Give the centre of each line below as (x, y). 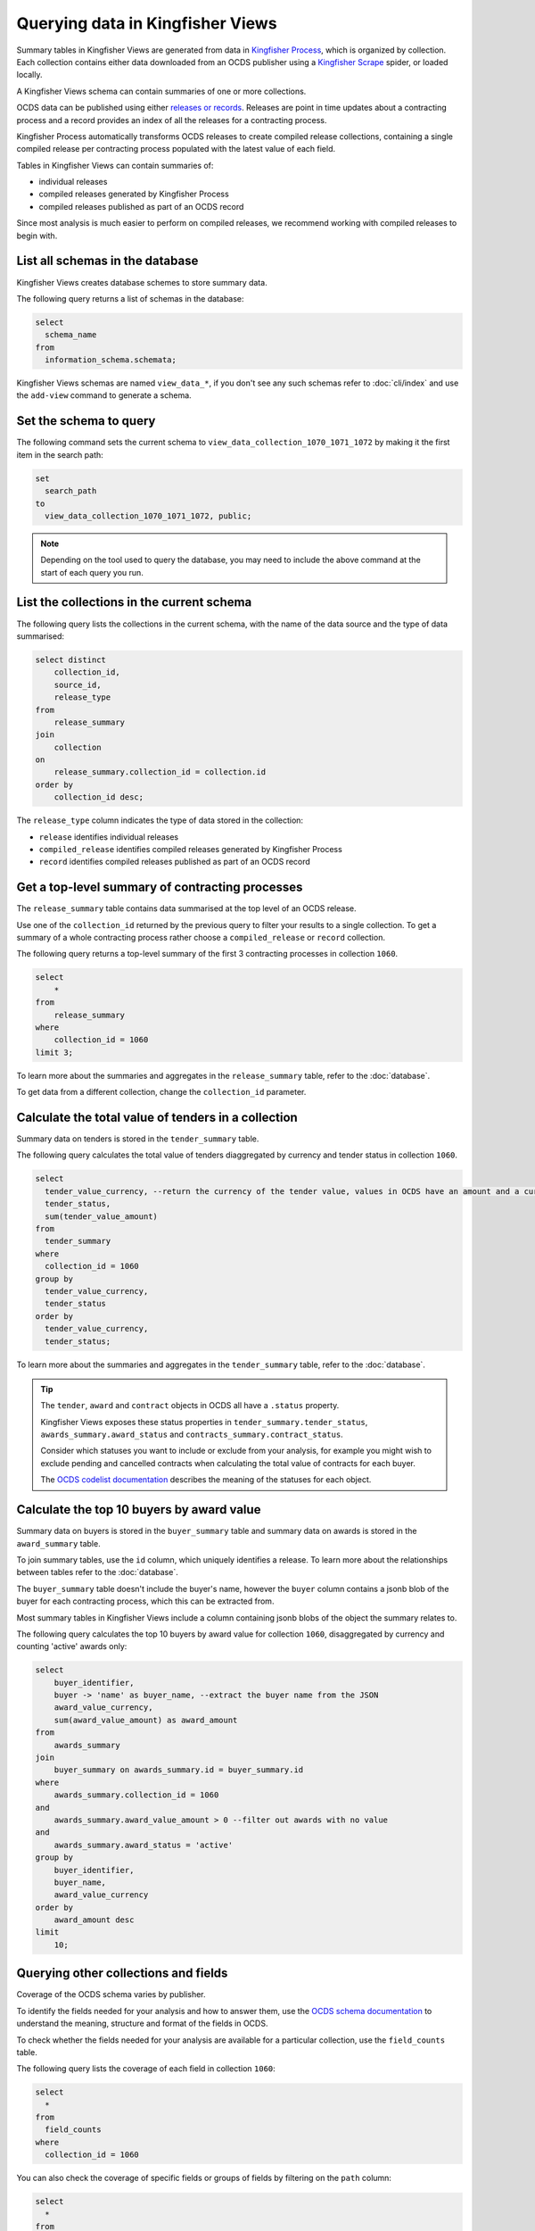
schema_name (71, 335)
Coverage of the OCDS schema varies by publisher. (111, 1995)
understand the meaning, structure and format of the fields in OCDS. (142, 2024)
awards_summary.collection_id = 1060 (136, 1795)
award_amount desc (94, 1920)
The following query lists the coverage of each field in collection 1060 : (146, 2069)
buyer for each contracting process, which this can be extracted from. (145, 1601)
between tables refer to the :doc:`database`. (97, 1572)
